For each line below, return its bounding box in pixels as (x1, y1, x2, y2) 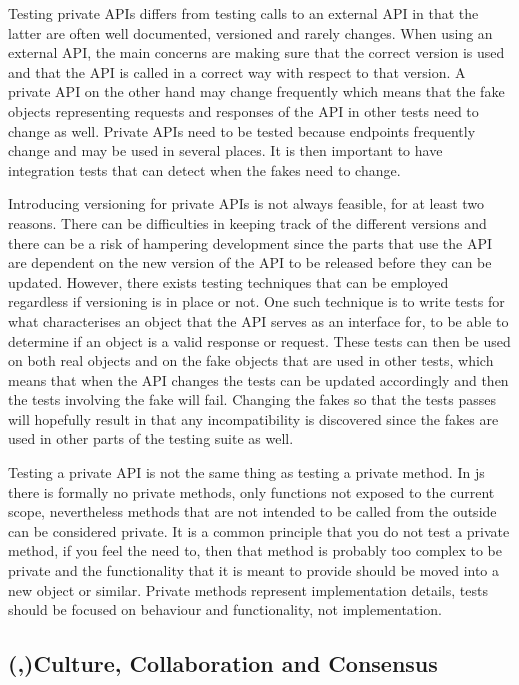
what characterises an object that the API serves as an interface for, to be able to (8, 310, 509, 331)
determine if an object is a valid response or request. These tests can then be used (8, 330, 511, 351)
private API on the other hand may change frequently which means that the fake (8, 81, 505, 102)
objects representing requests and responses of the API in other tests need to (8, 100, 479, 121)
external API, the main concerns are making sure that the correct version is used (8, 42, 505, 63)
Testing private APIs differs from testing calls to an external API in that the (8, 3, 479, 23)
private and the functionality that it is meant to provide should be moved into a (8, 560, 500, 581)
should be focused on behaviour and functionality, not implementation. (8, 599, 442, 620)
